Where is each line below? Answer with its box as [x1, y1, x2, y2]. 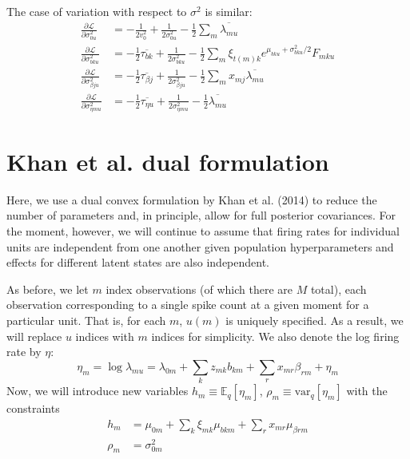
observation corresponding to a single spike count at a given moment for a [6, 296, 369, 313]
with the [346, 382, 388, 399]
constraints [6, 400, 60, 417]
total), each [310, 280, 367, 297]
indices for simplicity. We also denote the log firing [151, 327, 400, 344]
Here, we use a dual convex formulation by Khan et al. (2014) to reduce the [6, 191, 377, 208]
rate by [6, 343, 42, 360]
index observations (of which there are [105, 280, 293, 297]
